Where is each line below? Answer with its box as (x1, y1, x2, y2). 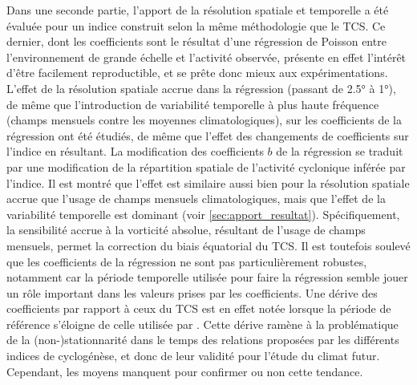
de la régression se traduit (276, 143, 403, 160)
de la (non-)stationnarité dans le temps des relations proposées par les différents (6, 331, 399, 348)
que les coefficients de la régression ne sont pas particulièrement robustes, (6, 253, 367, 269)
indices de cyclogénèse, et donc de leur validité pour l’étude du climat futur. (6, 347, 380, 364)
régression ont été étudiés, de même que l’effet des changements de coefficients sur (6, 127, 409, 144)
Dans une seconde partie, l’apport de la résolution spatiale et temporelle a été (6, 2, 389, 18)
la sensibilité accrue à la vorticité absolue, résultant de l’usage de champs (6, 221, 366, 238)
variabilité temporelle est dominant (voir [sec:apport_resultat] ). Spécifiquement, (6, 205, 400, 222)
